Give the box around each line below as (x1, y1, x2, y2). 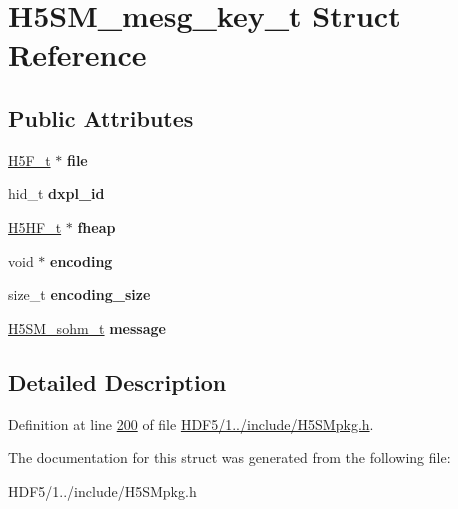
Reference (8, 34, 147, 75)
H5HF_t (8, 216, 62, 237)
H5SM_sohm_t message (8, 317, 166, 338)
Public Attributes (8, 102, 194, 133)
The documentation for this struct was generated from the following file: (8, 447, 451, 468)
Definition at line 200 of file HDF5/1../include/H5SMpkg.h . (8, 413, 374, 434)
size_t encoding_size (8, 284, 151, 305)
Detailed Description (8, 366, 227, 397)
